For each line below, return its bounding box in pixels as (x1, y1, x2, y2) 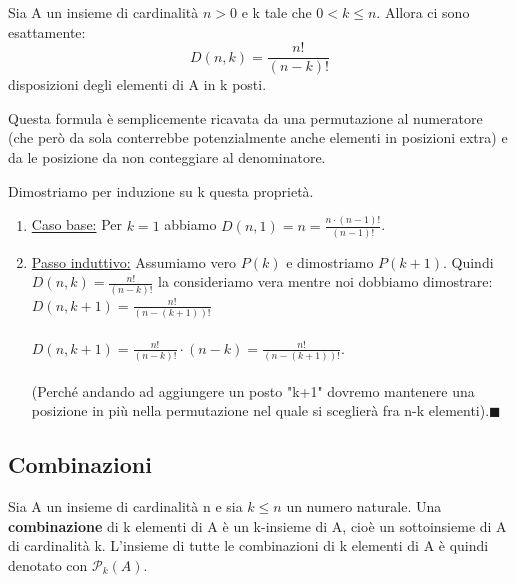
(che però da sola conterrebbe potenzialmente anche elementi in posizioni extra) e (8, 127, 508, 148)
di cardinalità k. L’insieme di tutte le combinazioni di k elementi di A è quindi (8, 535, 489, 556)
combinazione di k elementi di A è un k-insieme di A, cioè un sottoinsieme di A (8, 515, 507, 536)
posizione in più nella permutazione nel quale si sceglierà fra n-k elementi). (31, 400, 490, 421)
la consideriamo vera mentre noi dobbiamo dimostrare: (158, 271, 493, 292)
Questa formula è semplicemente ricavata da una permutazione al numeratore (8, 107, 483, 128)
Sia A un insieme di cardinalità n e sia (8, 495, 243, 516)
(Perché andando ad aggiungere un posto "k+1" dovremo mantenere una (31, 380, 475, 401)
